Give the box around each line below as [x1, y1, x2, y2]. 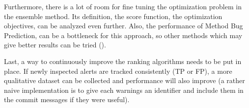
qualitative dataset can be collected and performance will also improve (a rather [4, 75, 245, 86]
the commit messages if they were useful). [4, 94, 130, 105]
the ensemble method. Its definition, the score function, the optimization [4, 11, 222, 21]
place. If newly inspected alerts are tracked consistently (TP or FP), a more [4, 65, 232, 76]
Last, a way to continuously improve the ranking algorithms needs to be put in [4, 56, 242, 66]
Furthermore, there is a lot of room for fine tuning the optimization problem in [4, 1, 242, 11]
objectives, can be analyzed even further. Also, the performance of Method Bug [4, 21, 243, 31]
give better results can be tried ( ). [4, 40, 106, 50]
